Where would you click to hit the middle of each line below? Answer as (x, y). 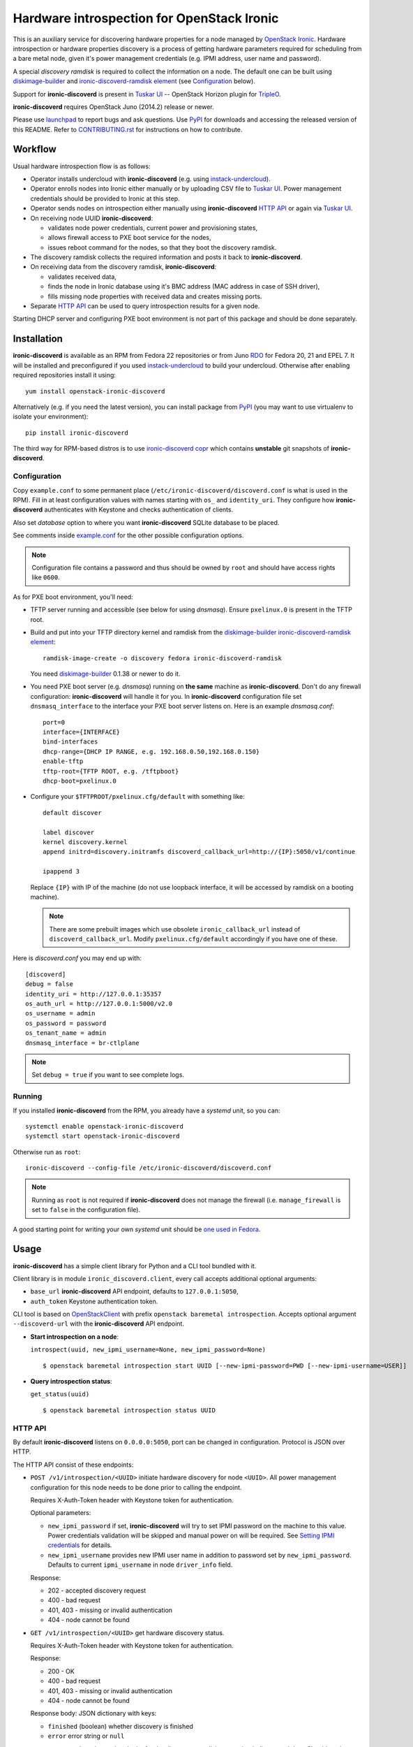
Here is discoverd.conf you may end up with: (77, 958)
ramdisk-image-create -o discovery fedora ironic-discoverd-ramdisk (162, 658)
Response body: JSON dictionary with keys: (93, 1713)
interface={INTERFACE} (82, 732)
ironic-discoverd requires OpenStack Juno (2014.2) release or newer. (113, 107)
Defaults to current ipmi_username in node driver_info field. (140, 1565)
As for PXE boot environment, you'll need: (73, 597)
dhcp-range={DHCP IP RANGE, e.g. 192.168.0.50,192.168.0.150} (151, 752)
